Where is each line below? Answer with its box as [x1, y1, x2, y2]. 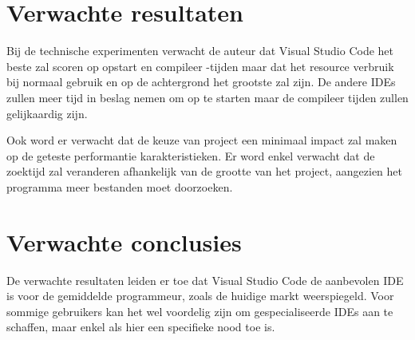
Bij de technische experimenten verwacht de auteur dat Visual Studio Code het [6, 42, 394, 59]
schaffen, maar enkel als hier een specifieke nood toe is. [6, 318, 275, 335]
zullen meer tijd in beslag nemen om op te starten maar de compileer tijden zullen [6, 89, 409, 105]
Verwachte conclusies [6, 225, 242, 258]
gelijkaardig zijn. [6, 105, 88, 121]
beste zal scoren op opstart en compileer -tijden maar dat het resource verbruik [6, 57, 394, 74]
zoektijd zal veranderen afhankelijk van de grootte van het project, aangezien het [6, 163, 403, 180]
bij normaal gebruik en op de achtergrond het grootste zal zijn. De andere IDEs [6, 73, 396, 90]
